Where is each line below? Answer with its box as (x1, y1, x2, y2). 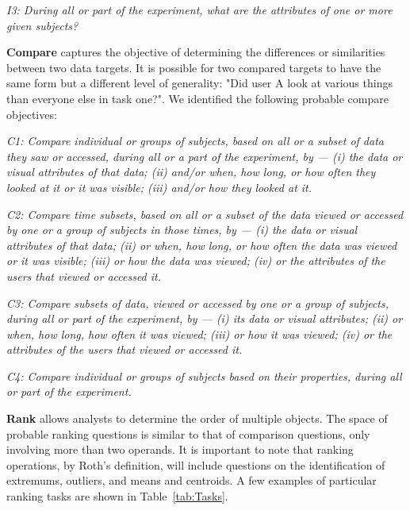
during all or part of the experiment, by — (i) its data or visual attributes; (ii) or (6, 310, 403, 327)
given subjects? (6, 17, 79, 33)
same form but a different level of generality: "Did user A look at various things (6, 75, 393, 91)
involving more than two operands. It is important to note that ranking (6, 441, 354, 458)
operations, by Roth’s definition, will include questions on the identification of (6, 456, 385, 473)
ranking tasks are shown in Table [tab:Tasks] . (6, 488, 228, 504)
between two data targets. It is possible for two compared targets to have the (6, 59, 381, 75)
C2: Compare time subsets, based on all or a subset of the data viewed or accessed (6, 205, 404, 222)
